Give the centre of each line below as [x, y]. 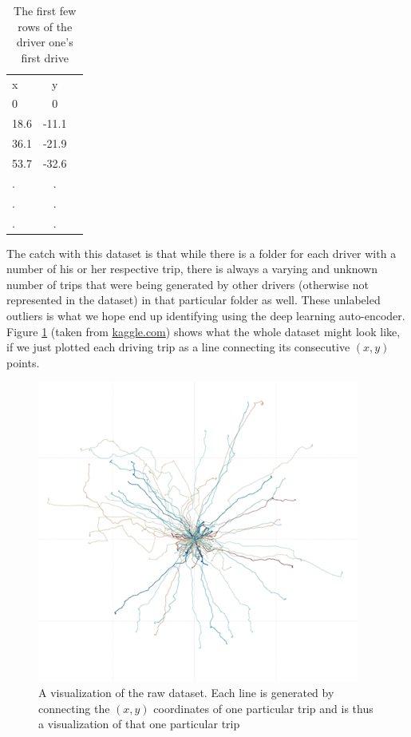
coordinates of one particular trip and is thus [263, 708]
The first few [45, 10]
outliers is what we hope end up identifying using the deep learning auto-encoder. [206, 315]
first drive [45, 57]
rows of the [45, 26]
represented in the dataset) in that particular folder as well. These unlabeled [194, 300]
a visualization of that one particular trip [139, 724]
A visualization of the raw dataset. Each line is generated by [186, 692]
